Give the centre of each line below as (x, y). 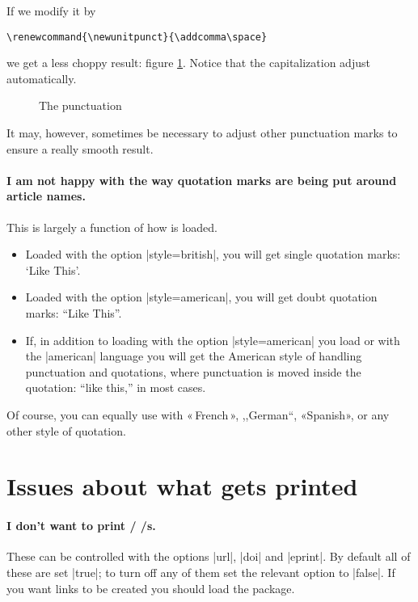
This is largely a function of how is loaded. (112, 227)
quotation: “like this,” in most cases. (116, 387)
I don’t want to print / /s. (81, 526)
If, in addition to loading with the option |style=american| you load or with (213, 340)
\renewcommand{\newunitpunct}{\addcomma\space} (137, 37)
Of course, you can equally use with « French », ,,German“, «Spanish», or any (198, 414)
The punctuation (80, 105)
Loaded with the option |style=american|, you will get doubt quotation (201, 297)
